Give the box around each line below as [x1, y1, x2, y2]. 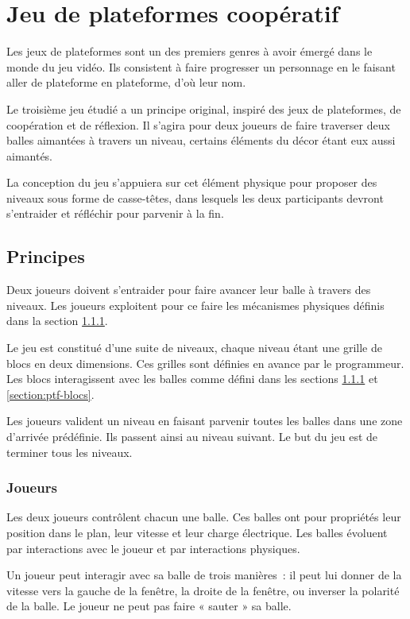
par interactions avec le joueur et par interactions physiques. [6, 540, 300, 556]
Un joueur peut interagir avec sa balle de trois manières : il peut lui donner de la [6, 567, 402, 583]
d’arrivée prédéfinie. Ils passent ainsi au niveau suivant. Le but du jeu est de [6, 428, 378, 445]
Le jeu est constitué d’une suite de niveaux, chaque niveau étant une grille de [6, 339, 382, 356]
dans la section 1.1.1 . [6, 312, 108, 329]
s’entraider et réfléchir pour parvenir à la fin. [6, 205, 224, 222]
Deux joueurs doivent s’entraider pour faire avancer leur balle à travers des [6, 281, 371, 298]
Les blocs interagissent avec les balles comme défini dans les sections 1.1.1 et [6, 370, 378, 387]
